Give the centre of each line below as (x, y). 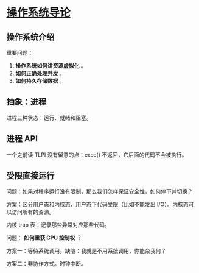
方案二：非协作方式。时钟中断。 (46, 264)
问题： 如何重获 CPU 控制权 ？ (44, 238)
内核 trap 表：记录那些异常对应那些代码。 (58, 225)
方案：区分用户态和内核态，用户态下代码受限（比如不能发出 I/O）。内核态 (97, 204)
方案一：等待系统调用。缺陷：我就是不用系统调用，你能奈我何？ (86, 251)
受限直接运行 (30, 176)
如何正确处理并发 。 (40, 73)
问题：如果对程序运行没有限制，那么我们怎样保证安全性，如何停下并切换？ (100, 191)
